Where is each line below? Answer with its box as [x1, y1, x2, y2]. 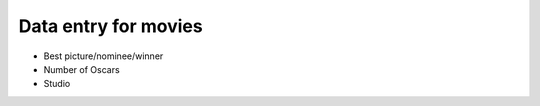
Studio [43, 78, 71, 90]
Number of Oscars [43, 63, 120, 75]
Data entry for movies [18, 15, 204, 37]
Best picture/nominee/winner [43, 50, 164, 62]
